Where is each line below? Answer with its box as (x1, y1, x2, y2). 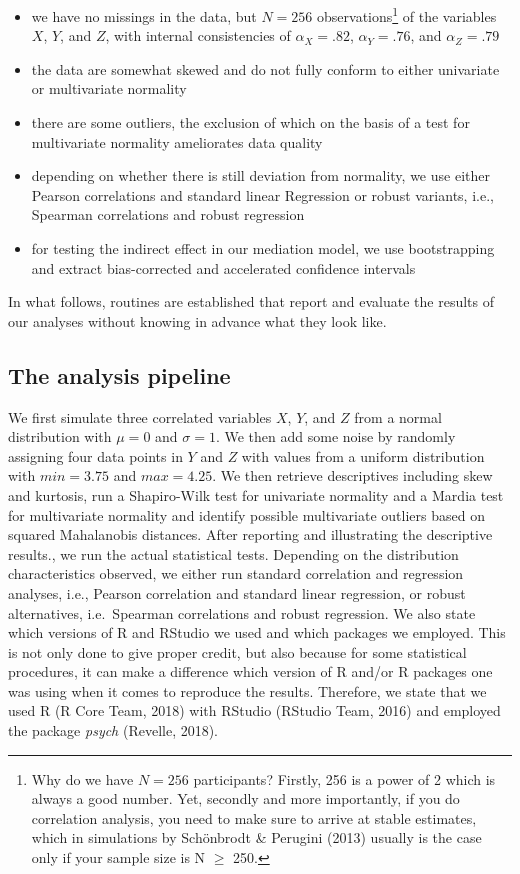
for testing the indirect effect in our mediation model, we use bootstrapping (31, 238, 495, 258)
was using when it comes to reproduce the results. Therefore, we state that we (8, 680, 487, 701)
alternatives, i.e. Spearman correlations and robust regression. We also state (8, 602, 476, 623)
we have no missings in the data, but (31, 5, 257, 26)
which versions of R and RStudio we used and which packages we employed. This (8, 622, 506, 643)
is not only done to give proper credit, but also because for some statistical (8, 641, 467, 662)
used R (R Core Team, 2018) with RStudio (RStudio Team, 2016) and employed (8, 700, 501, 721)
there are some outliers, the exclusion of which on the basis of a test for (31, 112, 470, 133)
